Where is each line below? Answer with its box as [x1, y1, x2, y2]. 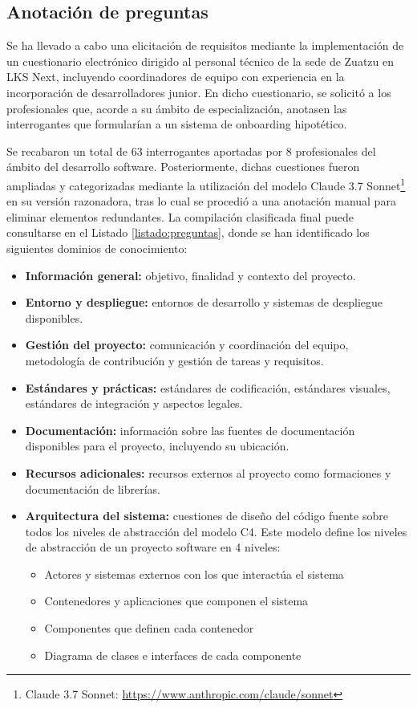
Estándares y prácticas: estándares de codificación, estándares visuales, [25, 379, 391, 396]
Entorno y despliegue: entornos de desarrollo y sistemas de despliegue [25, 294, 383, 311]
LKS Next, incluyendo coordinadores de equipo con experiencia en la [6, 68, 345, 85]
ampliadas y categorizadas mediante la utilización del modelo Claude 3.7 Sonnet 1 [6, 174, 406, 193]
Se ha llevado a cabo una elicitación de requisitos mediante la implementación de [6, 37, 404, 54]
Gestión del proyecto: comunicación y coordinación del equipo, [25, 336, 349, 353]
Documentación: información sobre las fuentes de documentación [25, 421, 355, 438]
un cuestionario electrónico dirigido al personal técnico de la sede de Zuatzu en [6, 52, 394, 69]
